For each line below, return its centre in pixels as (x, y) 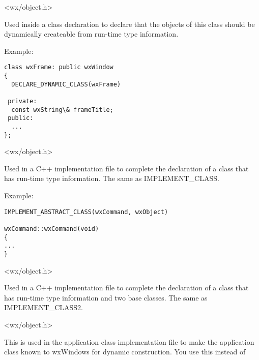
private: (22, 101)
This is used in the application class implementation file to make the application (129, 341)
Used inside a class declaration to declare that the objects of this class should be (129, 24)
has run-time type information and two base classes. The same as (106, 297)
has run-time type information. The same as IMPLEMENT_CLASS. (112, 178)
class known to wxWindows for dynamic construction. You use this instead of (125, 352)
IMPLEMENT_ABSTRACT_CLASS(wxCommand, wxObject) (86, 212)
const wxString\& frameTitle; (62, 110)
